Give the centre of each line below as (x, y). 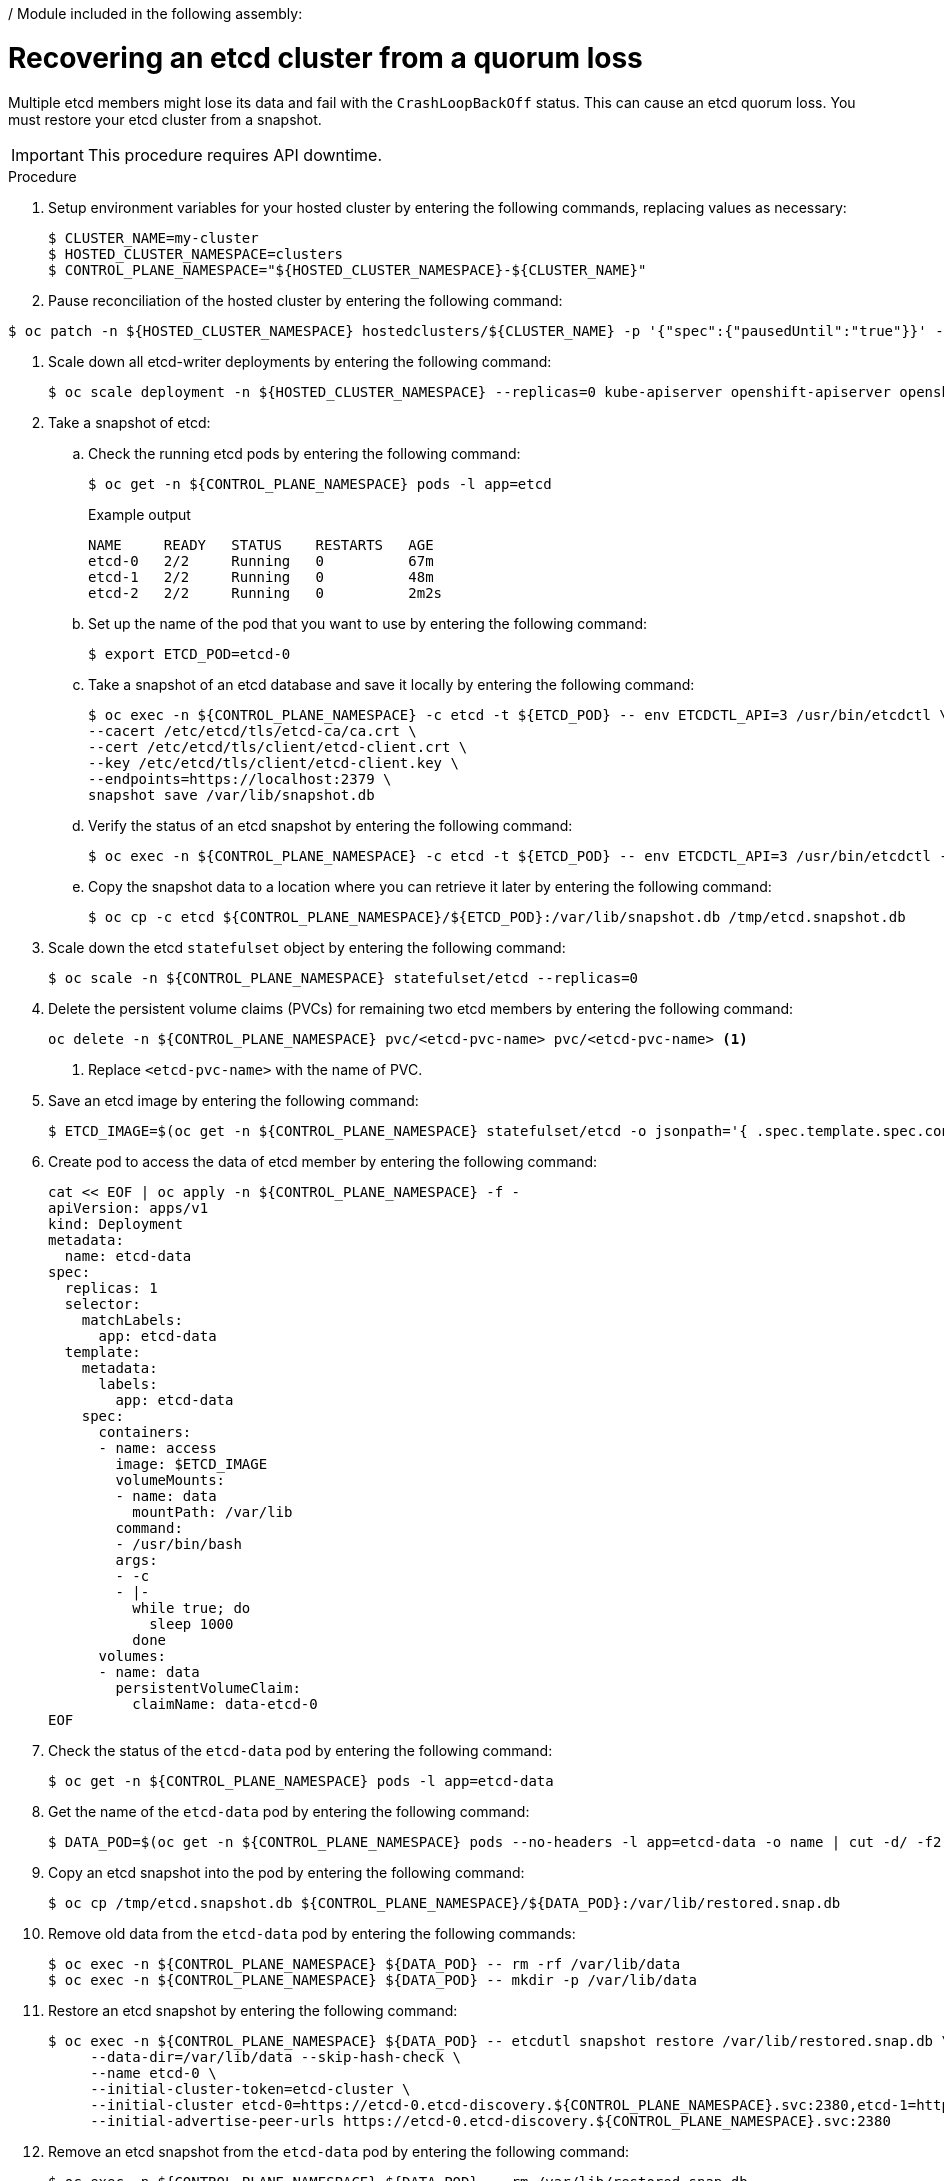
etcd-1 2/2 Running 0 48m (261, 576)
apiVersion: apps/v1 (128, 1207)
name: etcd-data (128, 1255)
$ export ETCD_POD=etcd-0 (189, 653)
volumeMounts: (170, 1479)
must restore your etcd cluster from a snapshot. (165, 119)
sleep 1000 (191, 1623)
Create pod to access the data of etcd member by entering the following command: (323, 1161)
